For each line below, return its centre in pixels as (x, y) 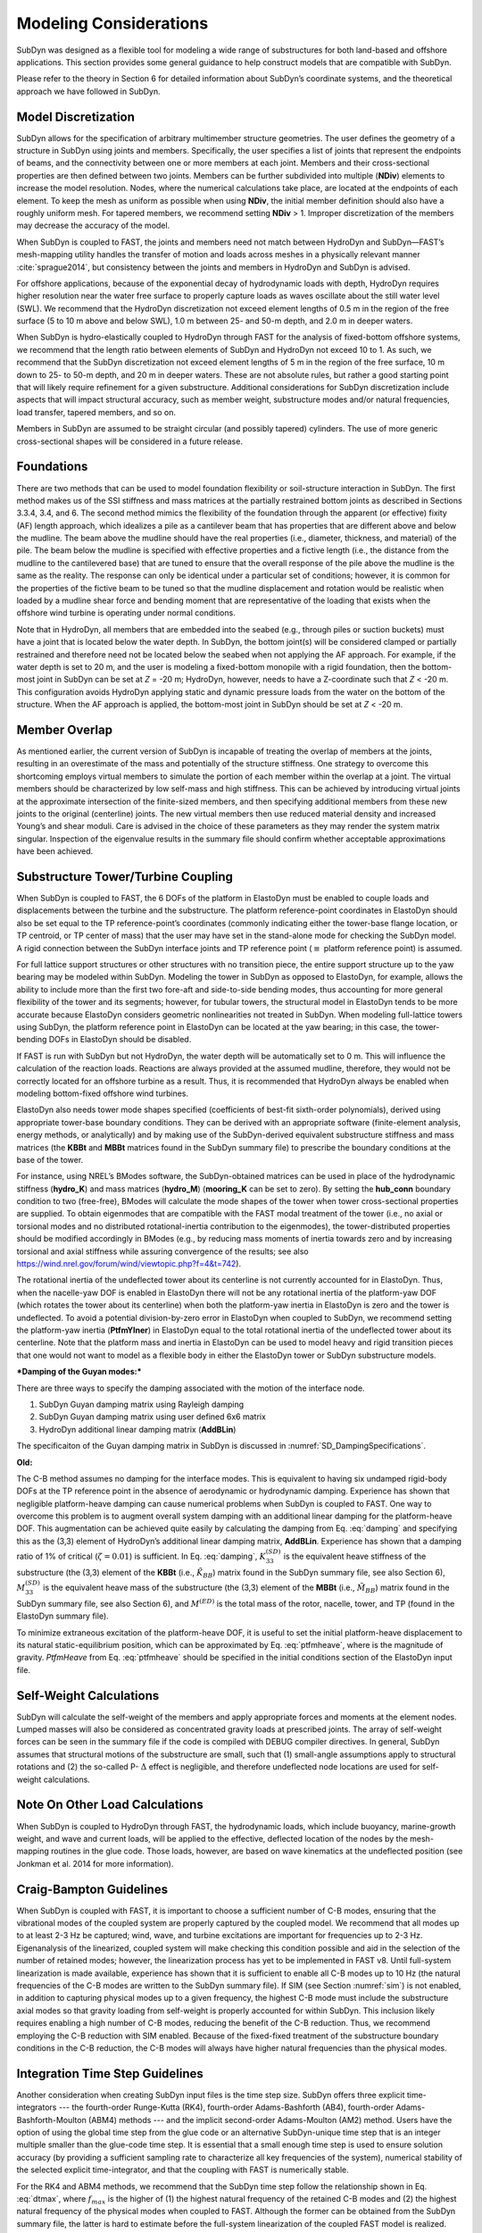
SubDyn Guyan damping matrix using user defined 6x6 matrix (153, 1417)
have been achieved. (55, 851)
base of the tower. (50, 1159)
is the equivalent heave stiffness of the (355, 1556)
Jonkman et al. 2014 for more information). (95, 1863)
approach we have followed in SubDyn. (88, 91)
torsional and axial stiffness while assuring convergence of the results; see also (162, 1251)
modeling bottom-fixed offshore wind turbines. (103, 1093)
